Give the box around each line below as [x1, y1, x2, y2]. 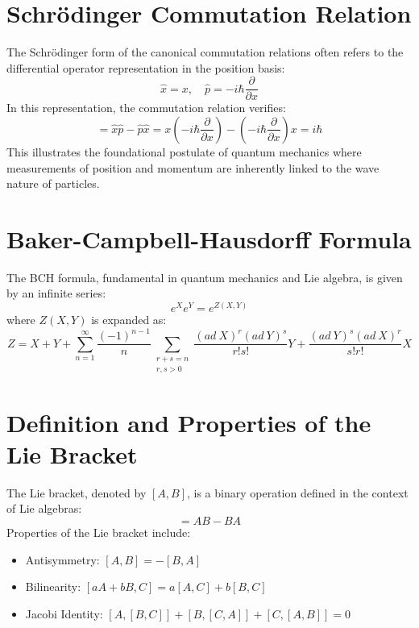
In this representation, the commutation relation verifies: [6, 99, 286, 116]
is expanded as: [91, 311, 167, 328]
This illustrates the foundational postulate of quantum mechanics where [6, 143, 362, 160]
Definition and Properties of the [6, 405, 371, 439]
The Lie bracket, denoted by [6, 484, 147, 501]
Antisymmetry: [25, 551, 100, 568]
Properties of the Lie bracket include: [6, 523, 191, 540]
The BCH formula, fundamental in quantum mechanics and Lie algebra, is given [6, 268, 403, 285]
